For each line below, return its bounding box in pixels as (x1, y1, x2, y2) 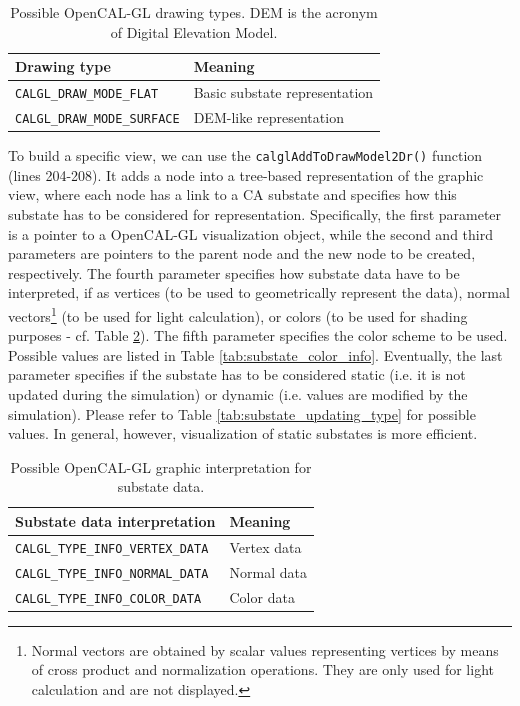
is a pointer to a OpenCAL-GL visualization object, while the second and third (8, 223, 493, 244)
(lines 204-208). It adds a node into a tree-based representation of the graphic (8, 164, 484, 185)
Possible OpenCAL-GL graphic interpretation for (10, 456, 312, 477)
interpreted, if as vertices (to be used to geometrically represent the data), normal (8, 282, 510, 303)
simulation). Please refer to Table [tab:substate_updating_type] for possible (8, 403, 476, 424)
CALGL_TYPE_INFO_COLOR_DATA (15, 591, 202, 606)
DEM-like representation (193, 106, 344, 127)
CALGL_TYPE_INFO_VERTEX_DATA (15, 541, 209, 556)
